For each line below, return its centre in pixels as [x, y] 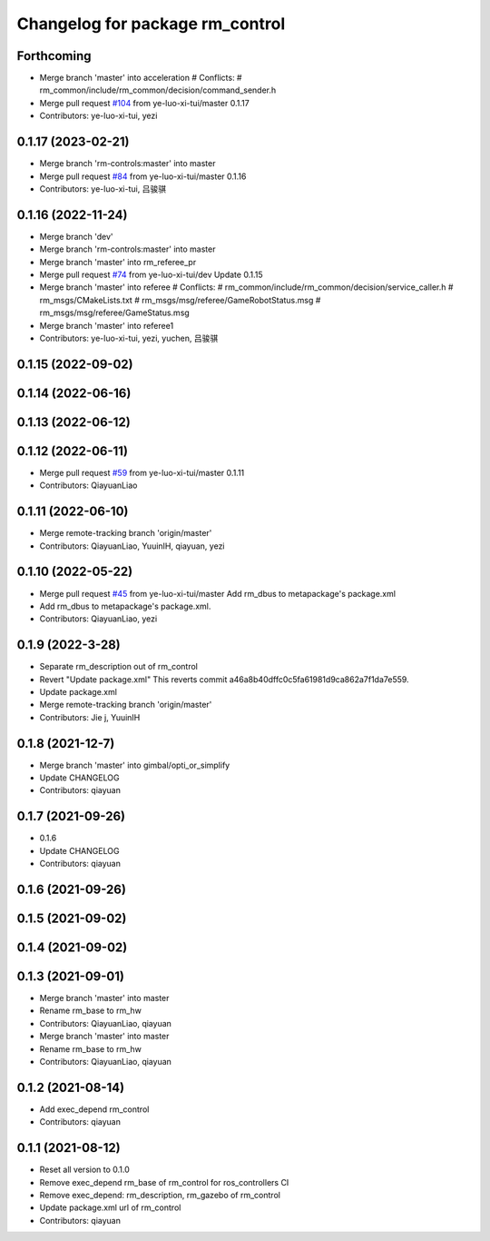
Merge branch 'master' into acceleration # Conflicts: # [141, 78]
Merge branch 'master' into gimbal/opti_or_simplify [135, 765]
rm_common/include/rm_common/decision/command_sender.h [158, 90]
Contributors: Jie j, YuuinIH [90, 717]
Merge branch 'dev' [76, 236]
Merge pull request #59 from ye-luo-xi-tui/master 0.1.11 [142, 472]
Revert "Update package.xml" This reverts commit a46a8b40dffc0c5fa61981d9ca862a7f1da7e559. [224, 679]
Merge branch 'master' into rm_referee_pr [118, 262]
